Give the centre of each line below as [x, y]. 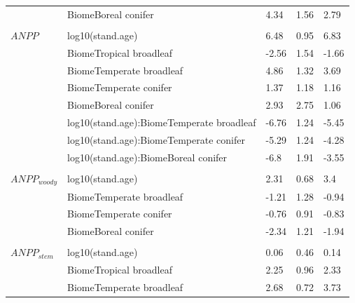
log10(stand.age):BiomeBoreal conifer [147, 157]
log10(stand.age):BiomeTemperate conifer [156, 139]
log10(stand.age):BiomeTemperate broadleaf [162, 122]
